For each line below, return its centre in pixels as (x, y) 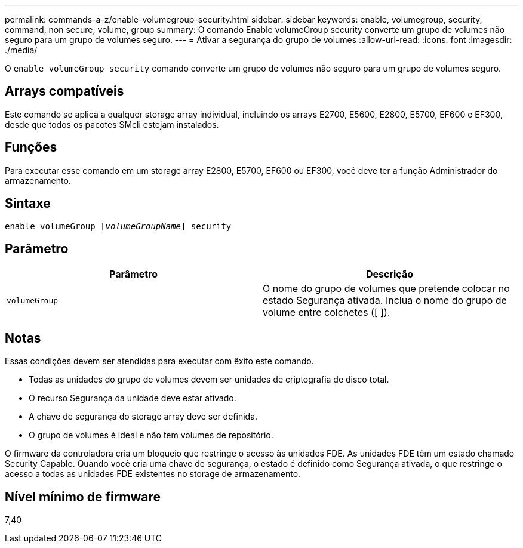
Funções (31, 147)
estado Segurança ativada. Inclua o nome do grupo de (385, 301)
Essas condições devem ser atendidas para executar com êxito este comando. (159, 361)
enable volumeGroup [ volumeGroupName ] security (118, 226)
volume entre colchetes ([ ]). (327, 313)
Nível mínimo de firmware (83, 497)
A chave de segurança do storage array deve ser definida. (143, 417)
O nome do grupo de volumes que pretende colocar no (386, 289)
